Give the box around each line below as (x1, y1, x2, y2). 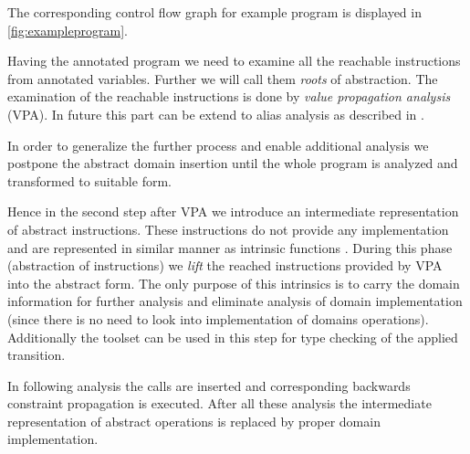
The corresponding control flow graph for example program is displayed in (7, 3, 422, 21)
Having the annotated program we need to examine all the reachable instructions (7, 51, 461, 70)
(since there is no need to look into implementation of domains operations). (7, 309, 429, 328)
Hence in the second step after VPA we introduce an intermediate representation (7, 202, 459, 221)
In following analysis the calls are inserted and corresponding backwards (7, 375, 411, 395)
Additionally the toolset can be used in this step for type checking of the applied (7, 327, 458, 346)
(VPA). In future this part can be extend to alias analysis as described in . (7, 104, 424, 123)
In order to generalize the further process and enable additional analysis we (7, 135, 429, 154)
